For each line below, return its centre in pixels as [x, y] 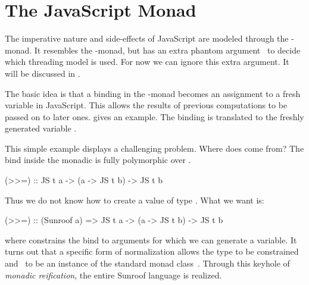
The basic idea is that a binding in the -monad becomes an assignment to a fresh [153, 93]
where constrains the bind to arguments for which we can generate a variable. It [151, 239]
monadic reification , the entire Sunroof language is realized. [113, 275]
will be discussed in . [43, 73]
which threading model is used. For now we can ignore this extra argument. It [147, 62]
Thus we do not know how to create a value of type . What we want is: [135, 200]
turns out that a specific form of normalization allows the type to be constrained [152, 251]
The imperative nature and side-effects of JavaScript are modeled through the [147, 38]
